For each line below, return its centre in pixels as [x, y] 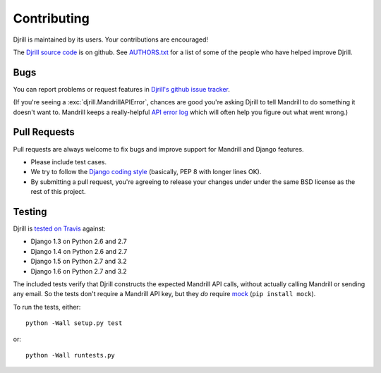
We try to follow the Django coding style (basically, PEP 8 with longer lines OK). [146, 172]
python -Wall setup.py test [74, 323]
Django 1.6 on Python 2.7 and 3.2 [79, 271]
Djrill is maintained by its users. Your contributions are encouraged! [110, 39]
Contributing [51, 18]
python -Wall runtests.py [71, 355]
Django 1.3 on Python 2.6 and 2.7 [79, 241]
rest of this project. [58, 192]
